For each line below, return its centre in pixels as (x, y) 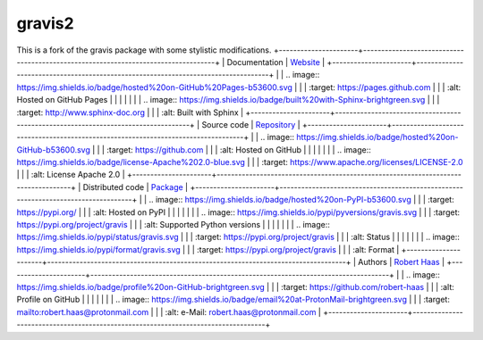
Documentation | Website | (276, 62)
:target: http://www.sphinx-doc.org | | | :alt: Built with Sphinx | (130, 112)
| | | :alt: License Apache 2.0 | (71, 175)
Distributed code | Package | (135, 187)
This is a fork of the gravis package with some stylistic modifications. (144, 50)
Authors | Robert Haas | (402, 262)
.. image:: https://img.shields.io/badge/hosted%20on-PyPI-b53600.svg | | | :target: (302, 200)
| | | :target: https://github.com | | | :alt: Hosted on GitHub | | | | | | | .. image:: (232, 149)
